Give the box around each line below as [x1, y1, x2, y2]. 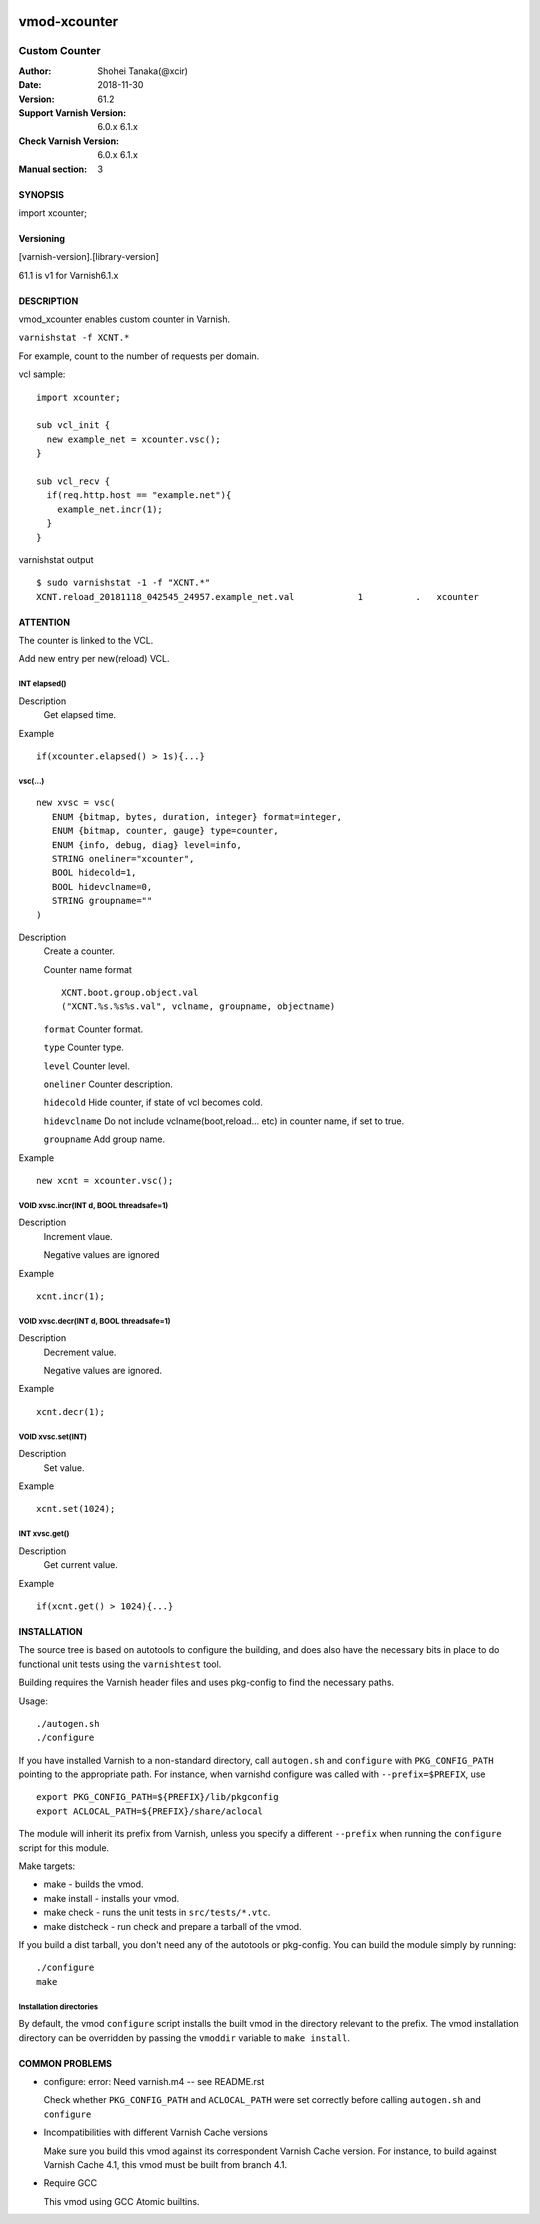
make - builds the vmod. [43, 1878, 144, 1890]
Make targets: [18, 1860, 76, 1872]
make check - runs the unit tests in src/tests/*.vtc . [43, 1906, 271, 1919]
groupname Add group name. [43, 1133, 165, 1145]
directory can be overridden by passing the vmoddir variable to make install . [18, 2031, 350, 2044]
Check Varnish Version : [18, 135, 120, 147]
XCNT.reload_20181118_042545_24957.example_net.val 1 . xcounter [36, 591, 480, 602]
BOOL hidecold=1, [51, 867, 137, 879]
